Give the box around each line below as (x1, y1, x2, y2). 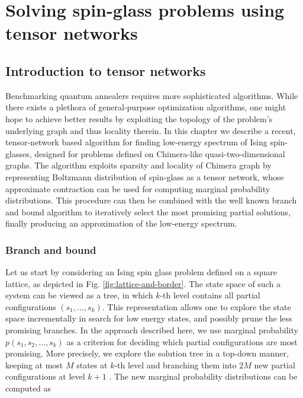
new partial (254, 358, 295, 371)
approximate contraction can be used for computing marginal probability (5, 182, 270, 195)
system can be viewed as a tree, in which (5, 289, 153, 301)
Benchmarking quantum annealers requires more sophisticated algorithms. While (5, 89, 298, 101)
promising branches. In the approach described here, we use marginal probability (5, 324, 298, 336)
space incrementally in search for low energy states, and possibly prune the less (5, 312, 292, 324)
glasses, (5, 147, 32, 160)
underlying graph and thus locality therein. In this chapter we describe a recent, (5, 124, 296, 136)
